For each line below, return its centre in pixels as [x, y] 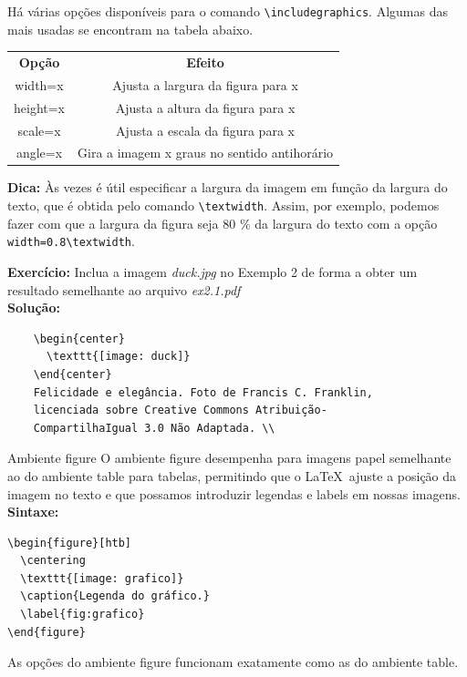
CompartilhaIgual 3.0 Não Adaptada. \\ [154, 428]
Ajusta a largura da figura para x [205, 84]
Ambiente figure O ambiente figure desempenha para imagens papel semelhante [229, 458]
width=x [39, 84]
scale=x [39, 130]
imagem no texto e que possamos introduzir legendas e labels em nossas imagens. [234, 493]
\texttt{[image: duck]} [118, 357]
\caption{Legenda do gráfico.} [115, 596]
